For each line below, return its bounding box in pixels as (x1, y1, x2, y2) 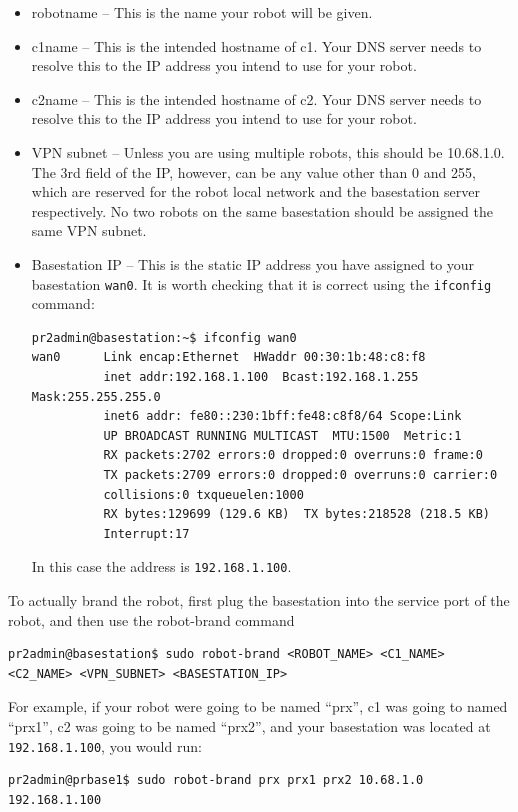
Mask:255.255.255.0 (31, 389, 161, 404)
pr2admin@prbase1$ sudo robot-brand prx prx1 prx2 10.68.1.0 (8, 773, 424, 788)
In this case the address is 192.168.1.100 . (31, 556, 292, 577)
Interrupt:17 (103, 526, 190, 541)
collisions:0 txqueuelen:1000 (103, 487, 304, 502)
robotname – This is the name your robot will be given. (31, 2, 373, 22)
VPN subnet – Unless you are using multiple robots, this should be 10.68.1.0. (31, 141, 505, 162)
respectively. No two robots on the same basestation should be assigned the (31, 200, 493, 221)
